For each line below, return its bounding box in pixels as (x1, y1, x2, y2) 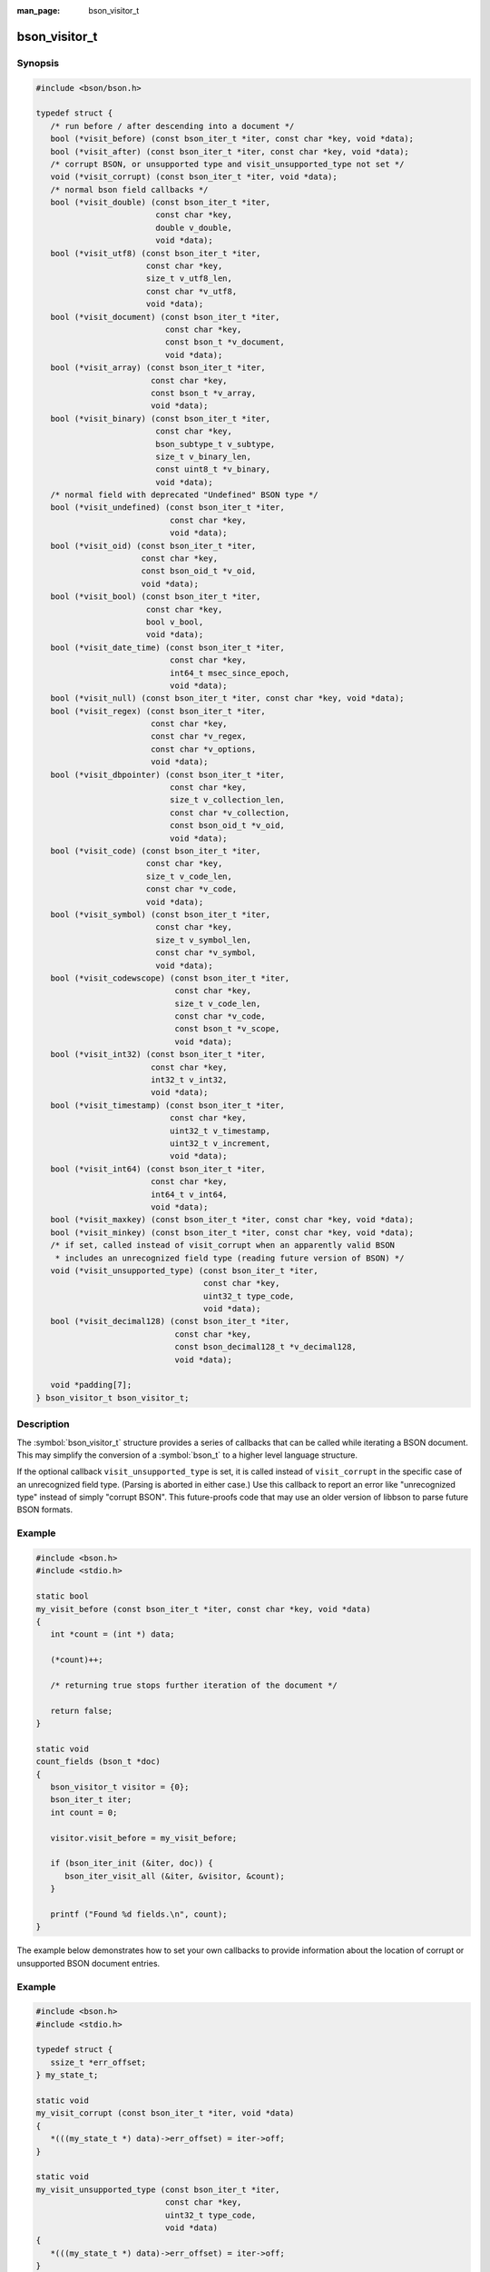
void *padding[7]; (50, 1380, 132, 1390)
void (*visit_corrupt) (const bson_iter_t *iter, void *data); (50, 172, 338, 182)
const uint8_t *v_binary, (155, 464, 271, 474)
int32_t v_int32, (150, 1075, 228, 1085)
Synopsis (16, 56, 59, 69)
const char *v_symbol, (155, 948, 257, 958)
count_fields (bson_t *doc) (35, 1757, 161, 1767)
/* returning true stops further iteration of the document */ (50, 1679, 338, 1690)
